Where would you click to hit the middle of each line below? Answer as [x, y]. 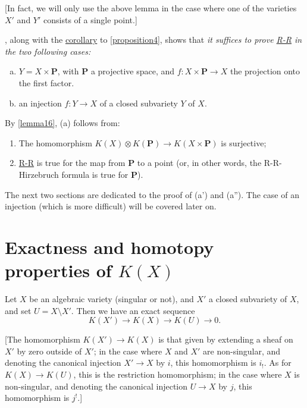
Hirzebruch [39, 174]
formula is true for [95, 174]
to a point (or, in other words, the [199, 163]
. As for [278, 363]
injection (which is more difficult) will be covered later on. [111, 206]
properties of [58, 270]
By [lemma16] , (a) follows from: [62, 123]
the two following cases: [48, 51]
